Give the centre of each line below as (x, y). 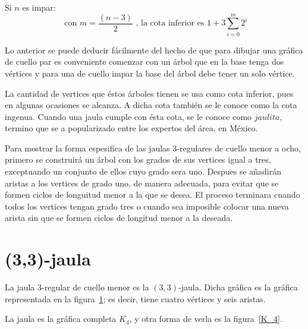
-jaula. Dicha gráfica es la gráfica (238, 287)
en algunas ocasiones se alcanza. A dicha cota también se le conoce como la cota (151, 105)
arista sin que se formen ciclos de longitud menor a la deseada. (119, 218)
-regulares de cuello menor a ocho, (239, 148)
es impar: (39, 7)
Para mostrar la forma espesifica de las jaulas (87, 148)
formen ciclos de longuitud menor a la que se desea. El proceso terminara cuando (153, 194)
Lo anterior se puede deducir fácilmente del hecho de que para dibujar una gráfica (154, 50)
